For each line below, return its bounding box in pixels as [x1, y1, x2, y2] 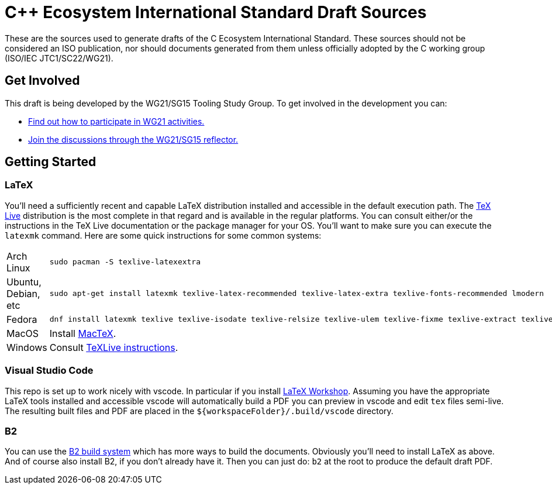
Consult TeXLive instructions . [49, 341, 178, 353]
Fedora [6, 313, 37, 325]
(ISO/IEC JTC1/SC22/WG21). [5, 53, 113, 63]
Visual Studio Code [5, 364, 94, 377]
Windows [6, 341, 47, 353]
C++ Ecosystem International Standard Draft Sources [5, 2, 427, 22]
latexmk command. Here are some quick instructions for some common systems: [5, 230, 322, 240]
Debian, [6, 287, 40, 299]
